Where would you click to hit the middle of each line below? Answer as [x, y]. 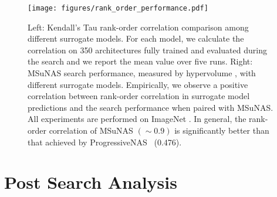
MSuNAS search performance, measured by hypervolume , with [142, 73]
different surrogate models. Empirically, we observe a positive [138, 84]
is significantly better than [222, 130]
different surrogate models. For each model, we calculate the [136, 38]
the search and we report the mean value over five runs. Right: [140, 61]
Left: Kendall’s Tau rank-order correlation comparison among [138, 27]
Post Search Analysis [91, 182]
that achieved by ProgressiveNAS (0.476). [105, 142]
